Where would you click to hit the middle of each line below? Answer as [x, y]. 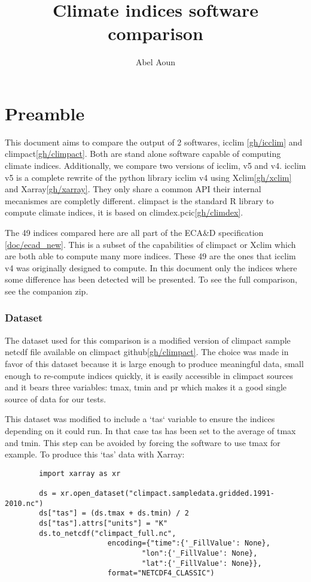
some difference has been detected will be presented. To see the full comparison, [151, 279]
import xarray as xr [80, 473]
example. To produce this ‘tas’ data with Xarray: [95, 454]
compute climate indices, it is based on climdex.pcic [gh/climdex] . [124, 212]
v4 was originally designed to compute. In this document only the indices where [151, 267]
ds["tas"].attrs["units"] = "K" [103, 523]
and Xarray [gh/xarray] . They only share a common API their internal [133, 189]
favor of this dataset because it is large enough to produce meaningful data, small [154, 363]
